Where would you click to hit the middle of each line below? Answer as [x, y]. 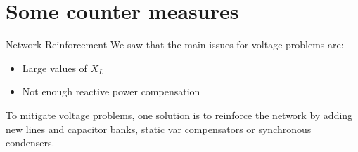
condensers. [30, 143]
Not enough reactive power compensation [111, 91]
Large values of [55, 68]
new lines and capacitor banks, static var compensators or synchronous [159, 129]
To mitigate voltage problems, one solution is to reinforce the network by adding [179, 115]
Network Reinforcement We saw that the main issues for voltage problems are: [175, 44]
